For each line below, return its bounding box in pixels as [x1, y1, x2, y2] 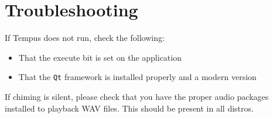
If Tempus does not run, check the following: [5, 32, 165, 44]
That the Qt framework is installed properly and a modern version [18, 71, 257, 83]
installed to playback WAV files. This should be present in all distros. [5, 102, 254, 114]
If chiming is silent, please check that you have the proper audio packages [5, 90, 269, 102]
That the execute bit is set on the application [18, 51, 182, 63]
